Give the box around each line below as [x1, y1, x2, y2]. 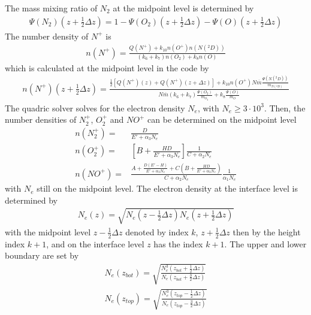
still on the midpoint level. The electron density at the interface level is [37, 182, 298, 195]
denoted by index [125, 225, 189, 238]
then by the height [233, 225, 301, 238]
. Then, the [264, 101, 306, 114]
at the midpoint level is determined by [113, 2, 254, 14]
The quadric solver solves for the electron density [5, 101, 185, 114]
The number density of [5, 29, 89, 42]
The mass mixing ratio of [5, 2, 98, 14]
